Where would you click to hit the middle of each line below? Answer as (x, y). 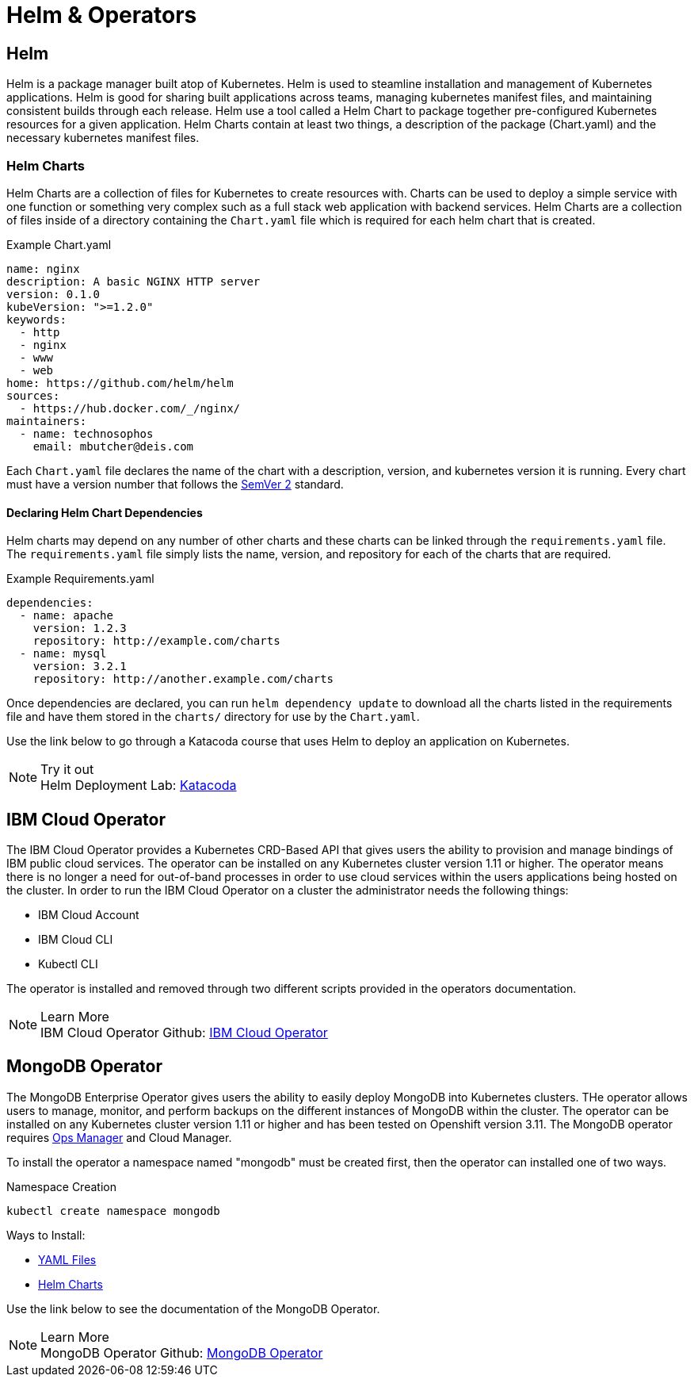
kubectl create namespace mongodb (113, 1211)
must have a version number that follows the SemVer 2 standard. (175, 484)
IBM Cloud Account (89, 914)
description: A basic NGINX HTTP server (133, 281)
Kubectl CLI (68, 964)
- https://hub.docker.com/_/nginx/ (130, 408)
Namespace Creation (61, 1186)
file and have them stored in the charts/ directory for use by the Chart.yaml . (213, 717)
